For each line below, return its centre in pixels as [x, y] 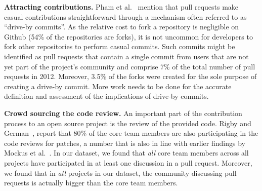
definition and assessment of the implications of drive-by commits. [106, 96]
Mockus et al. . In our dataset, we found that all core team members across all [126, 153]
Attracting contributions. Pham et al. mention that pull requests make [121, 7]
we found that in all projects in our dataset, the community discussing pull [120, 173]
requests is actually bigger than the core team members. [91, 183]
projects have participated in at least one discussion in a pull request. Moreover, [128, 162]
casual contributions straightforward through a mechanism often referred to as [125, 16]
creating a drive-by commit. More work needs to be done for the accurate [118, 86]
